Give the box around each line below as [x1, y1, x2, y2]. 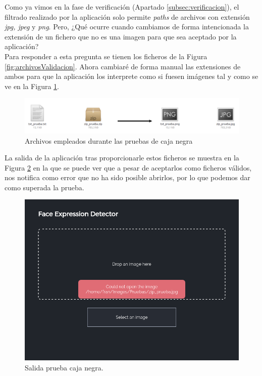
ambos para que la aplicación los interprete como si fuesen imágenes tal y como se [5, 71, 258, 81]
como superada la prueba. [5, 182, 84, 192]
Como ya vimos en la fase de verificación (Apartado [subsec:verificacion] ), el [5, 2, 239, 12]
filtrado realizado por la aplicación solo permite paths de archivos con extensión [5, 11, 250, 22]
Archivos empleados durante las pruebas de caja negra [25, 135, 193, 146]
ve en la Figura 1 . [5, 80, 59, 91]
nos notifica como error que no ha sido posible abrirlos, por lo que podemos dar [5, 172, 250, 183]
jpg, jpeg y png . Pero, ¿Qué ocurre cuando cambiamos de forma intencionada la [5, 21, 249, 32]
